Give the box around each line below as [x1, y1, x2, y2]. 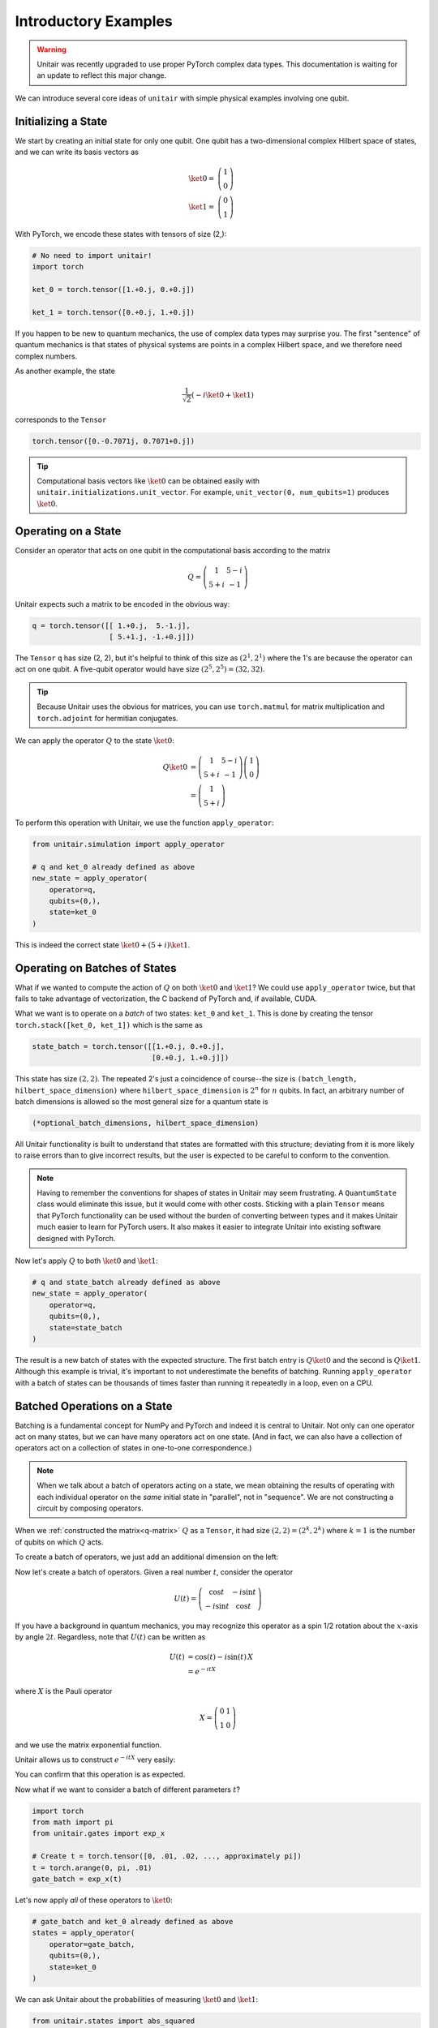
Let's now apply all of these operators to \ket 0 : [15, 1895, 174, 1906]
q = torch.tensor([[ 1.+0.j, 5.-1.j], [32, 621, 191, 630]
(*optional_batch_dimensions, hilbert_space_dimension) [32, 1118, 260, 1128]
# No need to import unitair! [32, 251, 152, 260]
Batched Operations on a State [15, 1399, 173, 1413]
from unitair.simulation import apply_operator [32, 840, 225, 849]
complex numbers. [15, 351, 78, 361]
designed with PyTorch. [36, 1233, 116, 1243]
